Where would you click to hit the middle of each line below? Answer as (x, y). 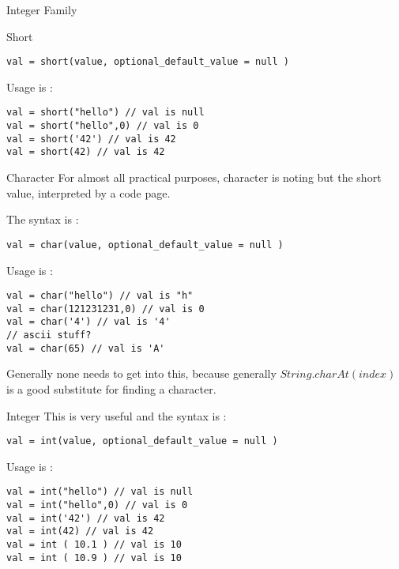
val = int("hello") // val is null (100, 492)
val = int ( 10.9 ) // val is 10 (94, 558)
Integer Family (42, 9)
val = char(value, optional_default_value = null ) (145, 245)
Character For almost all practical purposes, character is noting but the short (194, 177)
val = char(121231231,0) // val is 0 (105, 309)
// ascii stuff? (49, 335)
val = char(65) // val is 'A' (86, 348)
